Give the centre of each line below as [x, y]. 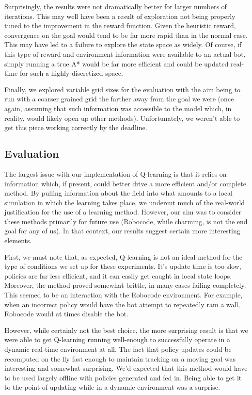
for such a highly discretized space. [71, 73]
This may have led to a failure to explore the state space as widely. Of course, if [123, 44]
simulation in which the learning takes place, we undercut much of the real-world [125, 202]
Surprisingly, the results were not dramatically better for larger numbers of [116, 6]
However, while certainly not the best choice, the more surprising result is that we [126, 330]
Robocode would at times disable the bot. [66, 314]
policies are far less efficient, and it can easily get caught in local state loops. [118, 275]
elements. [18, 240]
